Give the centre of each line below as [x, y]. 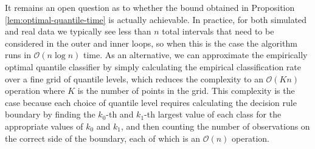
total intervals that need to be [218, 31]
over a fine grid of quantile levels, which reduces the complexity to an [134, 78]
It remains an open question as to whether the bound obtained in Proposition [150, 7]
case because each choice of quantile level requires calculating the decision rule [151, 102]
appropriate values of [44, 126]
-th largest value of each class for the [213, 114]
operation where [35, 91]
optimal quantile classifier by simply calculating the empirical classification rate [153, 66]
